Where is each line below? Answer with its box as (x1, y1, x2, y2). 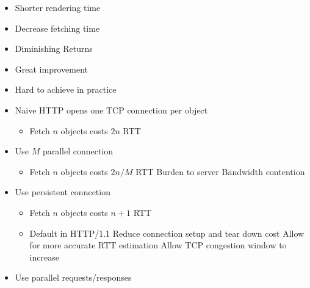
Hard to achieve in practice (15, 83, 117, 96)
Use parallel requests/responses (15, 271, 132, 284)
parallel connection (42, 145, 114, 157)
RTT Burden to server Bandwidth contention (135, 165, 305, 178)
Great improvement (15, 62, 88, 75)
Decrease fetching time (15, 21, 100, 34)
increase (29, 250, 59, 263)
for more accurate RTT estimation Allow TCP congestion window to (29, 239, 287, 251)
